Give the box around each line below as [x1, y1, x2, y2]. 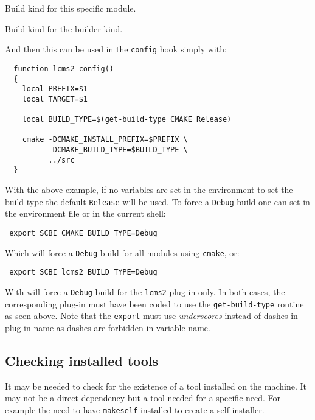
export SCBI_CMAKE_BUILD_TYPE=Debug [9, 228, 157, 237]
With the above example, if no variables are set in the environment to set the [5, 183, 293, 196]
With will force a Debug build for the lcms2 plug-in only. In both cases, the [5, 285, 285, 298]
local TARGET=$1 [22, 94, 88, 103]
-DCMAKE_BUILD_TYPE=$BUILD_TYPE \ [48, 145, 188, 155]
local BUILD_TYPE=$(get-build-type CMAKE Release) [22, 115, 232, 124]
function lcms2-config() [13, 64, 114, 73]
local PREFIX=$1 [22, 85, 88, 94]
